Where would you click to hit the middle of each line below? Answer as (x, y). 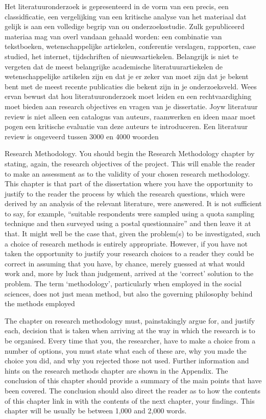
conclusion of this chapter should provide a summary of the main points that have (133, 380)
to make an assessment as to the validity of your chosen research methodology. (127, 173)
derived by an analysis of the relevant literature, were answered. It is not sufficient (133, 203)
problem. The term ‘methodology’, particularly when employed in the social (123, 284)
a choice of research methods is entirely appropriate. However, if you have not (126, 243)
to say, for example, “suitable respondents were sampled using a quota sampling (130, 213)
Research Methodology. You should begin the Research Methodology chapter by (130, 153)
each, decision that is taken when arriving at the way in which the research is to (130, 330)
